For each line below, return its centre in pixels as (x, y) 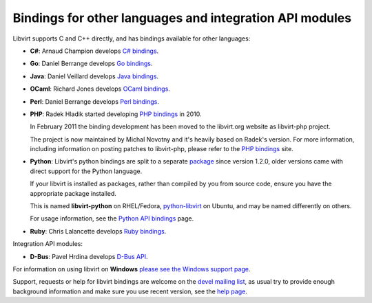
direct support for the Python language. (86, 171)
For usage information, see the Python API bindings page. (112, 218)
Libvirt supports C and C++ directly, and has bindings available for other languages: (132, 38)
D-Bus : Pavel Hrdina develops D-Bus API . (89, 256)
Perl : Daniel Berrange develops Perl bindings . (95, 101)
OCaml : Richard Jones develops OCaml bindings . (100, 89)
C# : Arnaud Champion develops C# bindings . (94, 51)
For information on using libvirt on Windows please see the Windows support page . (132, 269)
